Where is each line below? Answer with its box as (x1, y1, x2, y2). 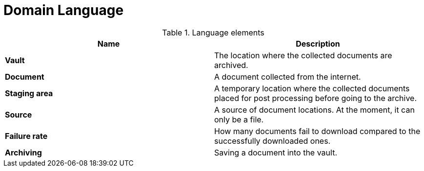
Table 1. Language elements (162, 27, 264, 37)
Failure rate (5, 131, 48, 141)
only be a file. (214, 114, 264, 124)
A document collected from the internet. (214, 71, 361, 82)
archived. (214, 60, 248, 70)
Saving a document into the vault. (214, 147, 337, 157)
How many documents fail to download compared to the (214, 126, 421, 136)
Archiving (5, 147, 42, 157)
